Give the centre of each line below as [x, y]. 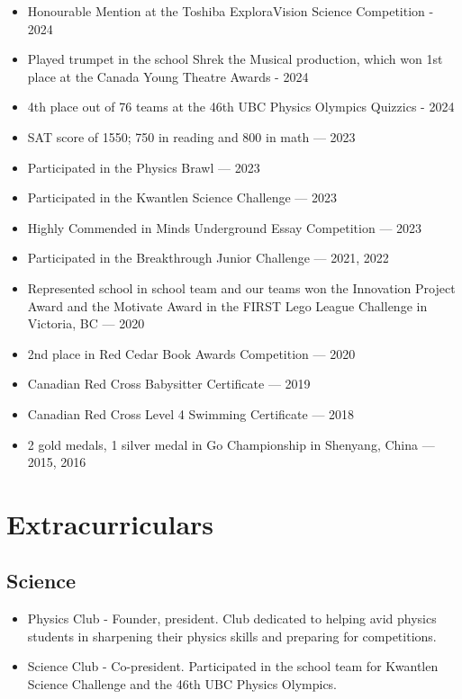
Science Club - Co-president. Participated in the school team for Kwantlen [233, 666]
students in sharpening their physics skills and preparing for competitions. [232, 636]
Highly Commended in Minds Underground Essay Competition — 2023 [225, 227]
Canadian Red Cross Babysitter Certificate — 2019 [169, 384]
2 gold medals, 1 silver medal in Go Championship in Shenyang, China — [231, 444]
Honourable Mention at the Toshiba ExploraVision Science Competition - [231, 11]
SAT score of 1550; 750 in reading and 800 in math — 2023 [191, 136]
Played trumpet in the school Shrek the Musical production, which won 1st [235, 59]
